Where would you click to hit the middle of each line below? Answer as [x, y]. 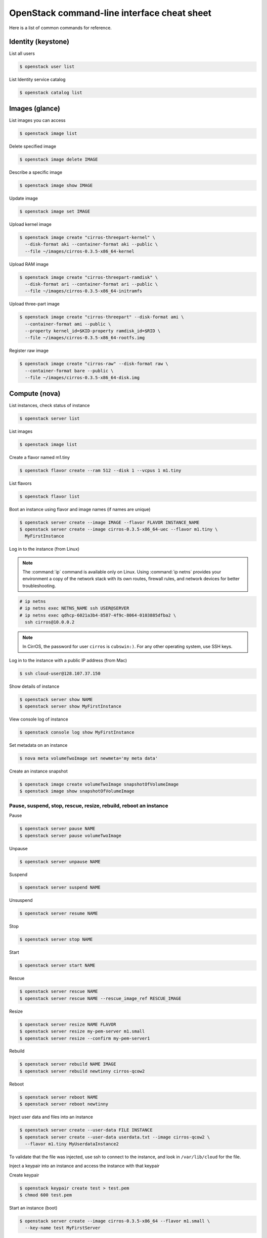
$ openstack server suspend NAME [60, 887]
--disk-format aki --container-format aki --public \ [91, 244]
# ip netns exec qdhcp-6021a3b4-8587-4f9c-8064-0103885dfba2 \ [98, 615]
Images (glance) [35, 108]
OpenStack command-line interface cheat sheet [110, 13]
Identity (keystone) [39, 42]
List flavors [21, 483]
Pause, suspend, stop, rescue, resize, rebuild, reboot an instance [89, 806]
